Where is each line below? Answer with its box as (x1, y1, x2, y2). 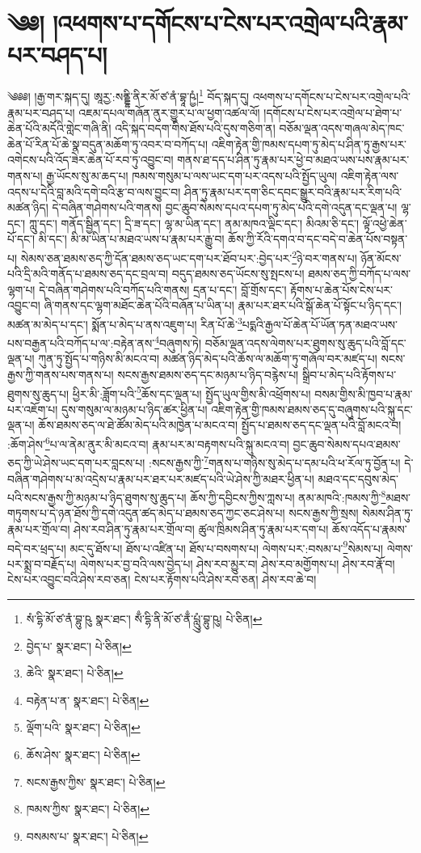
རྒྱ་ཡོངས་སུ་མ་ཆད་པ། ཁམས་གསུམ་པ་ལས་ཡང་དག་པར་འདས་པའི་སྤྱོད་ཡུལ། (46, 167, 338, 184)
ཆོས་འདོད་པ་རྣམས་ (332, 521, 407, 537)
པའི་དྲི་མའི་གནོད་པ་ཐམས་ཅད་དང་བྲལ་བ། (7, 265, 169, 282)
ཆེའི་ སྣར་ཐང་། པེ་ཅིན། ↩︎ (26, 665, 124, 682)
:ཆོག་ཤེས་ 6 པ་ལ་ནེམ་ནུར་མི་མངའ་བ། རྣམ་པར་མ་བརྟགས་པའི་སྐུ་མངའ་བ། (7, 433, 289, 452)
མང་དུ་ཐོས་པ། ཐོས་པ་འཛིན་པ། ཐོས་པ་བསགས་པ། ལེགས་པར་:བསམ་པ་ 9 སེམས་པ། (69, 537, 384, 556)
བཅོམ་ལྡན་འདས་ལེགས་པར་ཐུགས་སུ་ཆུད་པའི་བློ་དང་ (204, 334, 406, 351)
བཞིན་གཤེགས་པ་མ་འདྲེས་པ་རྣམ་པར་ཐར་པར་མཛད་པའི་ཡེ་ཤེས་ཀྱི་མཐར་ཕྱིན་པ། (7, 470, 314, 487)
